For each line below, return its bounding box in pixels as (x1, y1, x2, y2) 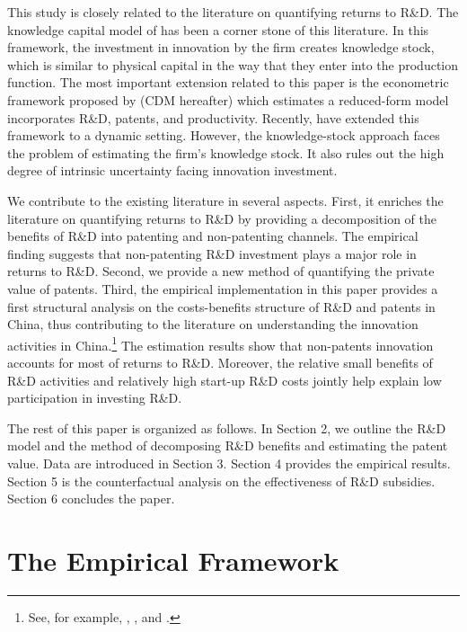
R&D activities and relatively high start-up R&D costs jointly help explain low (7, 370, 442, 389)
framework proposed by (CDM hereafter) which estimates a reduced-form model (7, 90, 449, 109)
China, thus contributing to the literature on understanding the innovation (7, 315, 419, 334)
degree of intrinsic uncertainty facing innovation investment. (7, 161, 338, 180)
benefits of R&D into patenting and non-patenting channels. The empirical (7, 227, 419, 245)
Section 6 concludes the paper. (7, 489, 175, 508)
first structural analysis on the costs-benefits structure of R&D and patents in (7, 297, 436, 316)
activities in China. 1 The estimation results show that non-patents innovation (7, 333, 434, 354)
